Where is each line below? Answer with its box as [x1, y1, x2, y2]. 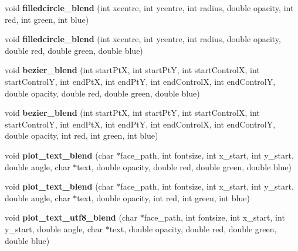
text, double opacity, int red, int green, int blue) [77, 191, 250, 204]
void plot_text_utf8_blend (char [5, 211, 138, 224]
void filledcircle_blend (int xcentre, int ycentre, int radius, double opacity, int [5, 2, 294, 13]
